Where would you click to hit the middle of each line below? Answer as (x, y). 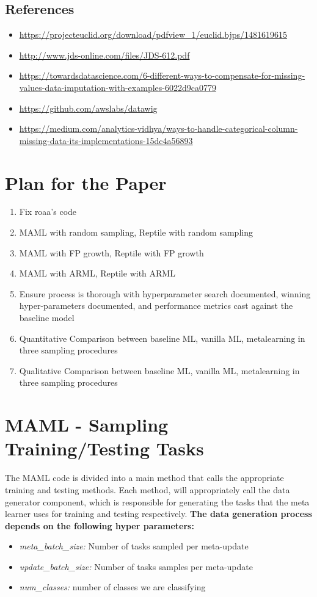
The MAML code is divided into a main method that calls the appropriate (144, 478)
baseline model (47, 318)
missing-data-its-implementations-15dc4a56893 (106, 140)
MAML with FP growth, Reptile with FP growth (111, 252)
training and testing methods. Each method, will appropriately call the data (148, 489)
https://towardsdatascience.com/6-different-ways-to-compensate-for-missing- (162, 75)
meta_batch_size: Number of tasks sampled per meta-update (134, 546)
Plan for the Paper (86, 182)
